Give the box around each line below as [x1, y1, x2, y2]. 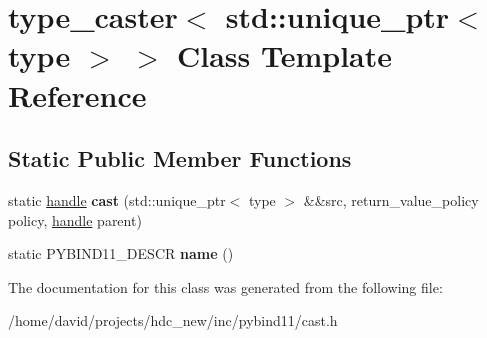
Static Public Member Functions [8, 143, 352, 174]
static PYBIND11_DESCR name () [8, 243, 234, 264]
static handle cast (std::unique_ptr [8, 189, 226, 210]
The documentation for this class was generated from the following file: [8, 276, 443, 297]
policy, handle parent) [8, 209, 142, 230]
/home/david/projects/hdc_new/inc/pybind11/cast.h [8, 310, 338, 331]
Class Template [177, 35, 393, 76]
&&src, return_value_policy [303, 189, 479, 210]
